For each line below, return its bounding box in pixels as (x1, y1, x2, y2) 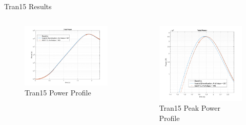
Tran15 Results (4, 1, 52, 11)
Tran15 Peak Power (159, 103, 220, 113)
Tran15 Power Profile (25, 87, 91, 98)
